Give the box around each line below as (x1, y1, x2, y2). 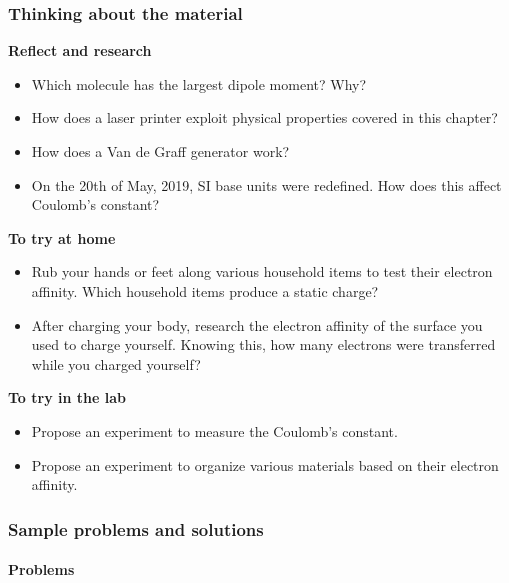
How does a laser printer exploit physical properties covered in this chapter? (31, 107, 498, 128)
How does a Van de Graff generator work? (31, 141, 290, 161)
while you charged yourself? (31, 353, 201, 374)
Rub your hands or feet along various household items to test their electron (31, 261, 493, 282)
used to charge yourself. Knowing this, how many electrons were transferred (31, 334, 496, 355)
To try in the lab (8, 387, 126, 408)
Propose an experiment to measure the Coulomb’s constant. (31, 420, 398, 441)
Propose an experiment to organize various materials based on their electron (31, 454, 499, 475)
